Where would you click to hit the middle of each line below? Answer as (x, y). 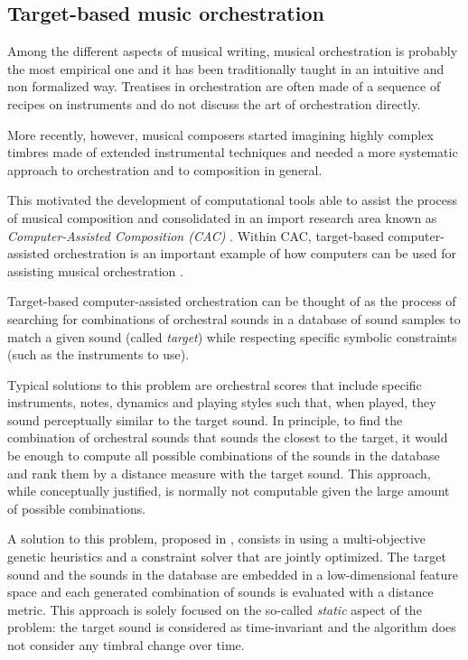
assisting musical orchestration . (95, 270)
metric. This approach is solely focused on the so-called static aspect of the (215, 609)
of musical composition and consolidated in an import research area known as (222, 217)
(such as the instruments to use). (98, 354)
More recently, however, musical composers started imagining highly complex (220, 134)
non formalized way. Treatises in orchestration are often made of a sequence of (224, 86)
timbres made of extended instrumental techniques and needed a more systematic (233, 152)
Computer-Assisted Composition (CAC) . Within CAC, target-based (196, 235)
